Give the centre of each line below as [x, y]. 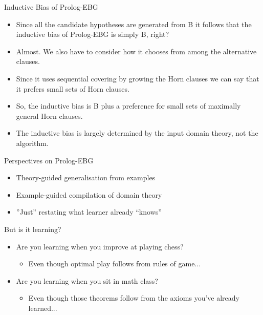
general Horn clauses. [49, 115]
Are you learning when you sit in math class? [87, 280]
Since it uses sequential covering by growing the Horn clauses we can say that [138, 78]
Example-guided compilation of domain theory [89, 194]
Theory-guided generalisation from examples [86, 177]
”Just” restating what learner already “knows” [89, 212]
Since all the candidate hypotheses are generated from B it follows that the [134, 24]
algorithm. [32, 143]
